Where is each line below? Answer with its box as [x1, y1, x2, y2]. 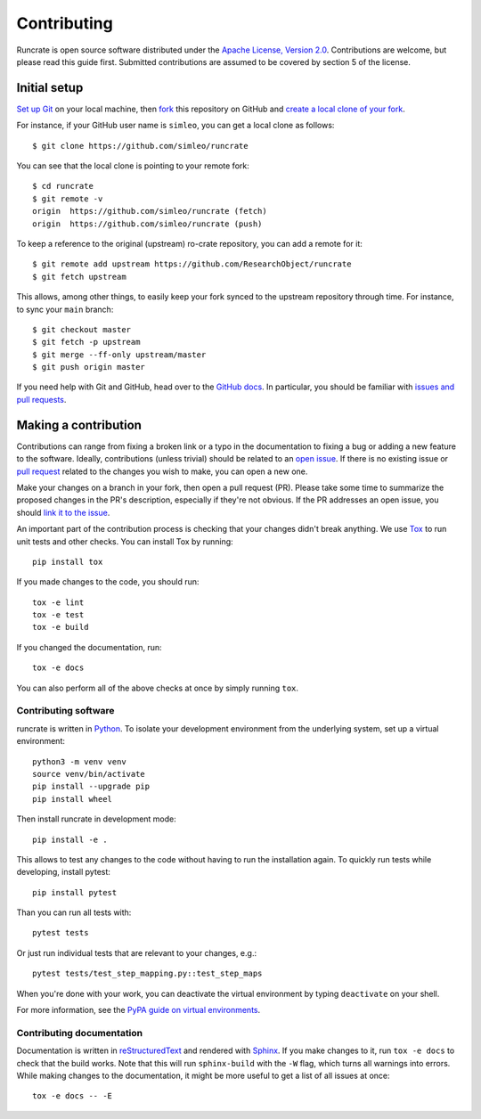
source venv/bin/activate [32, 769, 146, 779]
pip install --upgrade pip [32, 781, 151, 792]
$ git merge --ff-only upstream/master [32, 349, 207, 360]
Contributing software [16, 705, 115, 717]
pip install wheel [32, 794, 113, 804]
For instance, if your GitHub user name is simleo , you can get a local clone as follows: [16, 120, 335, 131]
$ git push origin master [32, 362, 146, 372]
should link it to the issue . [16, 507, 110, 518]
